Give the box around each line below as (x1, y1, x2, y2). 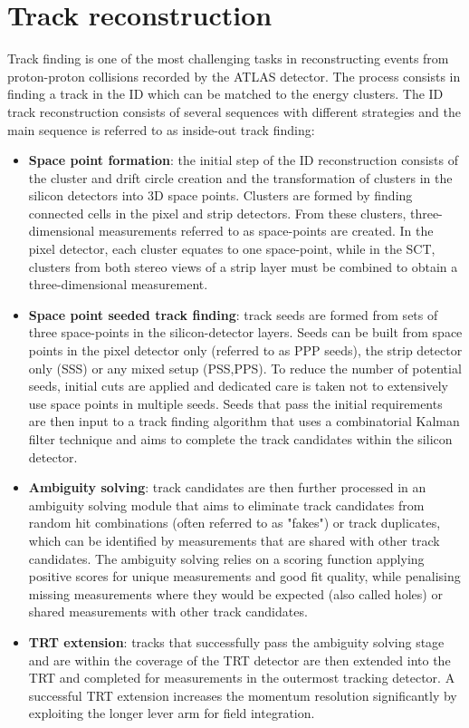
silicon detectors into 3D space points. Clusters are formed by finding (28, 186, 413, 205)
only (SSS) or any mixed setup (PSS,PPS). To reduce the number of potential (28, 358, 462, 377)
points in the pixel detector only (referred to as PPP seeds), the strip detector (28, 341, 463, 360)
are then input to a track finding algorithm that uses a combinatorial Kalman (28, 412, 460, 431)
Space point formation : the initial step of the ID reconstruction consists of (28, 150, 458, 170)
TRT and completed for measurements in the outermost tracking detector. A (28, 668, 455, 687)
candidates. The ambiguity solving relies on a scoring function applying (28, 548, 425, 568)
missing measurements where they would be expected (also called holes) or (28, 584, 443, 603)
